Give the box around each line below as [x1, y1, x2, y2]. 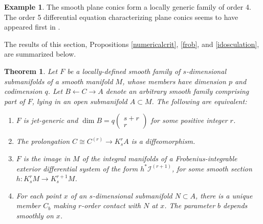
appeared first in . [4, 21, 60, 32]
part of [4, 95, 25, 106]
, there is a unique [195, 190, 253, 201]
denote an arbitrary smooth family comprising [105, 86, 249, 96]
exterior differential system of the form [16, 163, 138, 173]
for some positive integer [150, 115, 228, 126]
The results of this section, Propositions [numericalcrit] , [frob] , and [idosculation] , [4, 38, 259, 49]
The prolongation [16, 136, 70, 146]
